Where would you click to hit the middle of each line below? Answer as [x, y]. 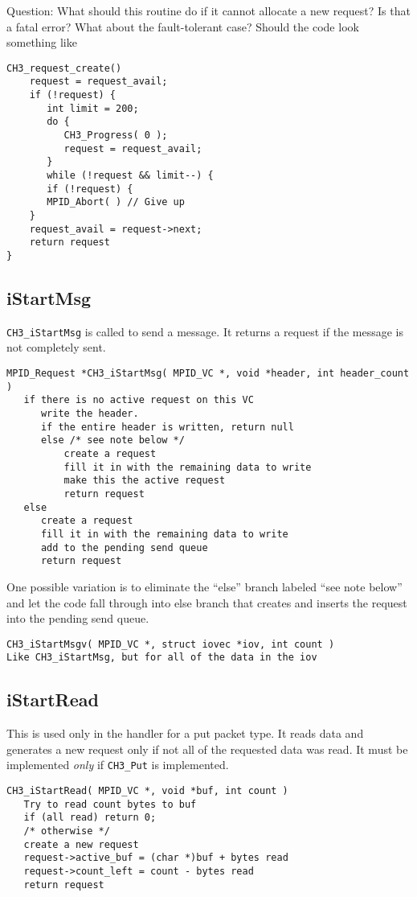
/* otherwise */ [67, 831]
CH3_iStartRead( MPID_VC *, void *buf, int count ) [147, 791]
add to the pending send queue [124, 547]
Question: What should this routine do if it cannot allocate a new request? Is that [208, 10]
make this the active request [145, 481]
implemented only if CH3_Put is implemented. [118, 765]
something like [42, 42]
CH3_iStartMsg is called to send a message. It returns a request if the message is [205, 331]
